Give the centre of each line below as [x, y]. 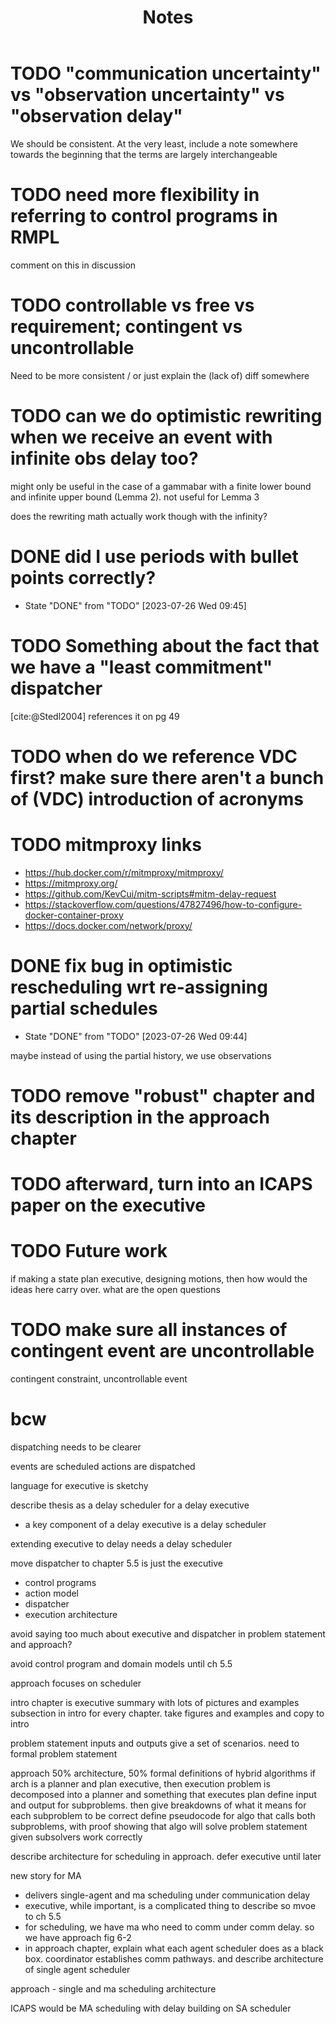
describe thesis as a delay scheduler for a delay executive [130, 1505]
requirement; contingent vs [126, 327]
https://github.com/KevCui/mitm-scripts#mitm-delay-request [150, 893]
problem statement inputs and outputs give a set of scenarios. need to [155, 1743]
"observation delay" [96, 116]
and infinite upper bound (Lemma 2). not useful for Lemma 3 [135, 497]
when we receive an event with [141, 437]
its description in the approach [140, 1117]
